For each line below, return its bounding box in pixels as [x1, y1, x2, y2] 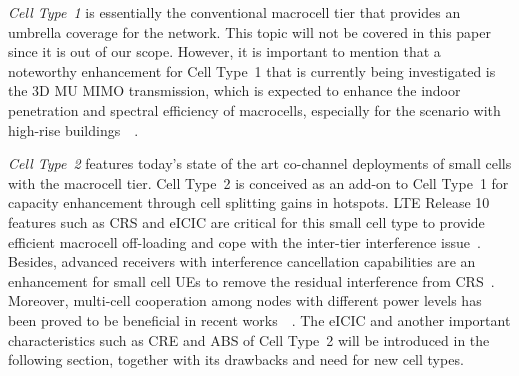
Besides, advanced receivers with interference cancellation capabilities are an [8, 251, 476, 272]
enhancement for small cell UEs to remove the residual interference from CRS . [8, 270, 495, 291]
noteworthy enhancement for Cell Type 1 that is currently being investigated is [8, 60, 496, 81]
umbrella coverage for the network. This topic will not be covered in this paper [8, 21, 491, 42]
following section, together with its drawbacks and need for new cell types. [8, 349, 464, 370]
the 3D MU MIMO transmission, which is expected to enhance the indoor [8, 80, 461, 101]
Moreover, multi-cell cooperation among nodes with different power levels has [8, 290, 482, 311]
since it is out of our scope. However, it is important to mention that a [8, 41, 441, 62]
